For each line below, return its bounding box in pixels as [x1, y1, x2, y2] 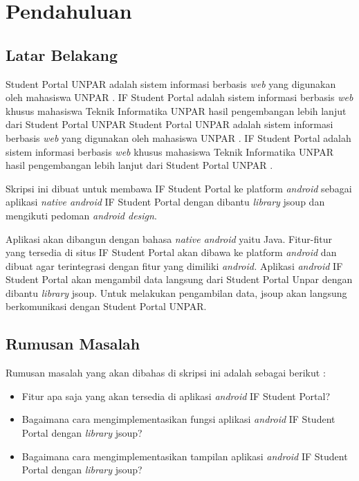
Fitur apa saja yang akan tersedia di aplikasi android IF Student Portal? [21, 388, 330, 403]
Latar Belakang [6, 44, 118, 65]
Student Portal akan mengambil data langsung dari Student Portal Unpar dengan [6, 272, 353, 287]
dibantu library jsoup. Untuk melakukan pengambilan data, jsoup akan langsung [6, 285, 347, 300]
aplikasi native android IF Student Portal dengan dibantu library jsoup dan [6, 194, 325, 209]
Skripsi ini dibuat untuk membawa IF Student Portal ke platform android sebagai [6, 181, 352, 195]
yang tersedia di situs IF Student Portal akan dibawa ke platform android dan [6, 245, 337, 260]
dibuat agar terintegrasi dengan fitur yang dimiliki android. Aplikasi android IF [6, 258, 343, 273]
